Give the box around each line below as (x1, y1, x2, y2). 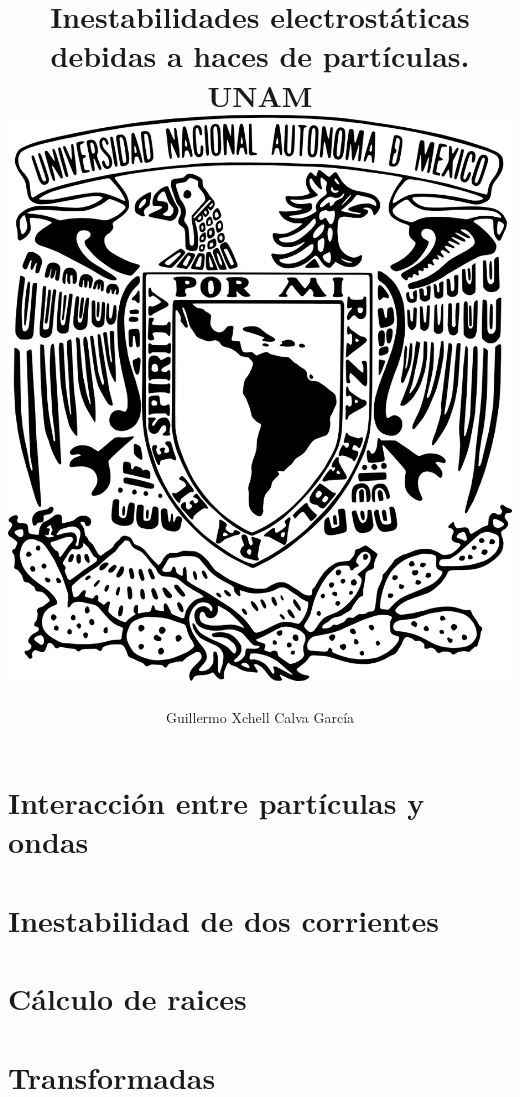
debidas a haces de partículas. (50, 35, 470, 76)
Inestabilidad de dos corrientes (8, 899, 440, 940)
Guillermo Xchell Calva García (165, 706, 355, 727)
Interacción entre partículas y (8, 782, 425, 823)
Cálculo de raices (8, 978, 247, 1019)
